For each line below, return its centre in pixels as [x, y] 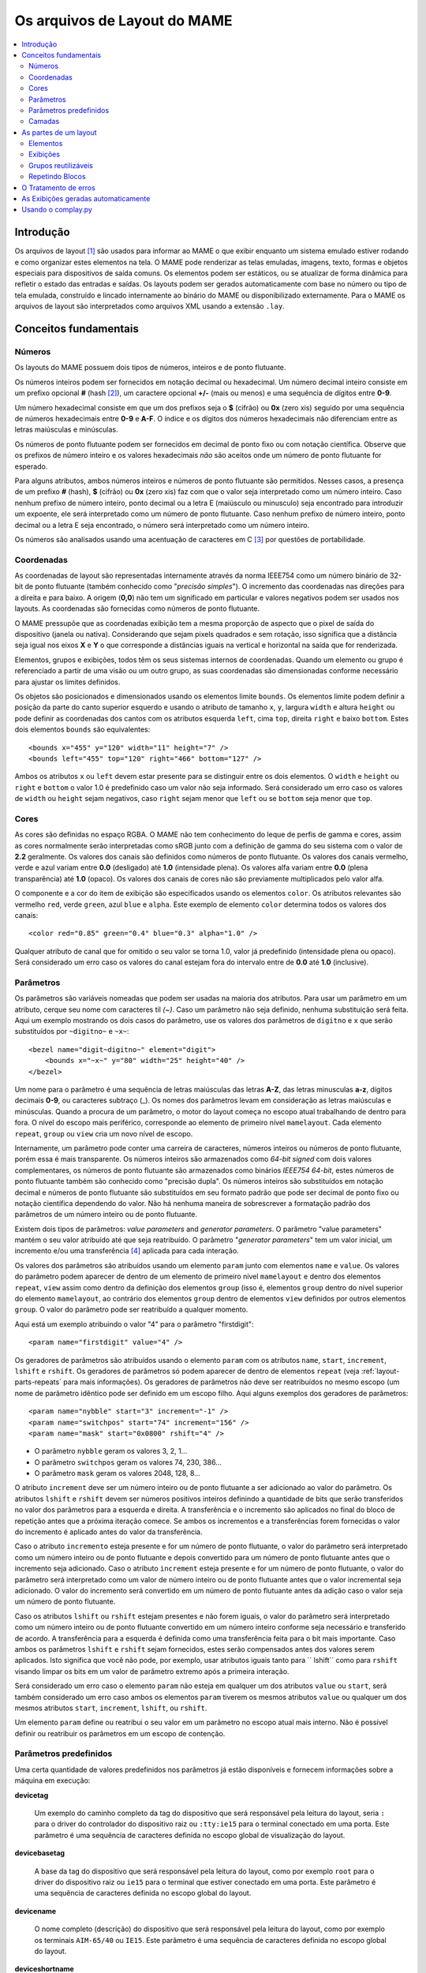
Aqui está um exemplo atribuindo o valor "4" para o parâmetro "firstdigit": [134, 1324]
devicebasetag [40, 1853]
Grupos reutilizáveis [61, 165]
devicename [35, 1911]
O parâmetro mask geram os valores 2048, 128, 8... [117, 1473]
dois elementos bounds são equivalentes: [82, 729]
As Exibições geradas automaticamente [86, 199]
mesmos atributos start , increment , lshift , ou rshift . [111, 1708]
